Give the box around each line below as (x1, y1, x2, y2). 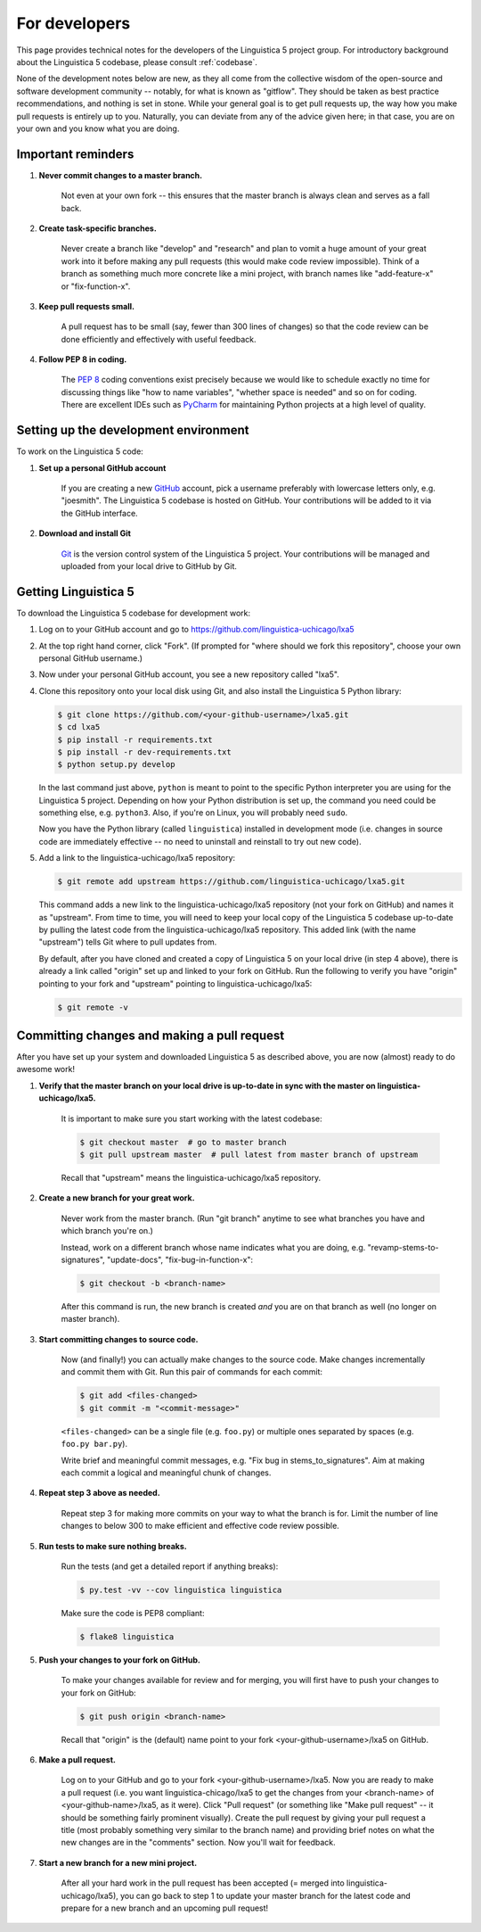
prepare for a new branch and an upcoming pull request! (61, 1903, 269, 1913)
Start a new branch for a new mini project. (38, 1857, 198, 1868)
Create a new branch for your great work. (38, 1193, 195, 1203)
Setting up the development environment (16, 423, 249, 438)
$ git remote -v (57, 1002, 129, 1012)
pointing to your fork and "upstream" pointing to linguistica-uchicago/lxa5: (38, 978, 313, 989)
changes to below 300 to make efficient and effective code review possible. (61, 1521, 340, 1532)
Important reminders (16, 146, 135, 161)
